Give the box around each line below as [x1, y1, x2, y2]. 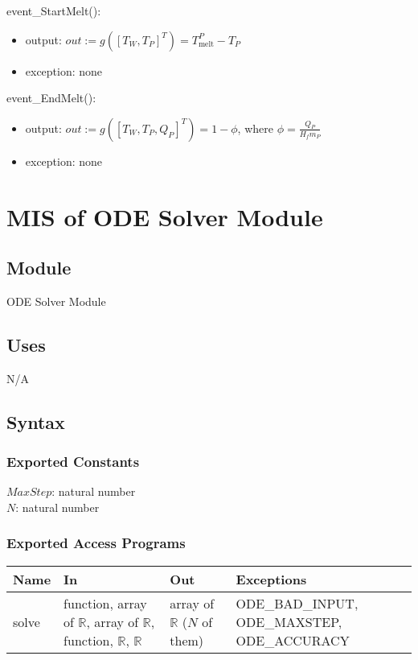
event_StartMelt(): [6, 2, 101, 19]
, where [237, 119, 273, 136]
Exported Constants [6, 452, 140, 472]
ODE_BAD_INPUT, [236, 593, 359, 613]
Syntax [6, 409, 65, 434]
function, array [64, 593, 147, 613]
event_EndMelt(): [6, 89, 96, 106]
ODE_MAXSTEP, [236, 612, 342, 631]
